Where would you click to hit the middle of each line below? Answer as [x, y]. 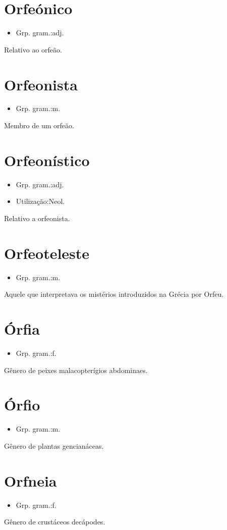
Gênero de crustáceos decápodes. [55, 522]
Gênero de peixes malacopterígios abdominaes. [76, 370]
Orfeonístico [47, 160]
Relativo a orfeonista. [37, 218]
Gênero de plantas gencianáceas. [54, 445]
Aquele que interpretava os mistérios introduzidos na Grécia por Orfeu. [114, 294]
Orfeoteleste [47, 253]
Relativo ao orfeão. [33, 49]
